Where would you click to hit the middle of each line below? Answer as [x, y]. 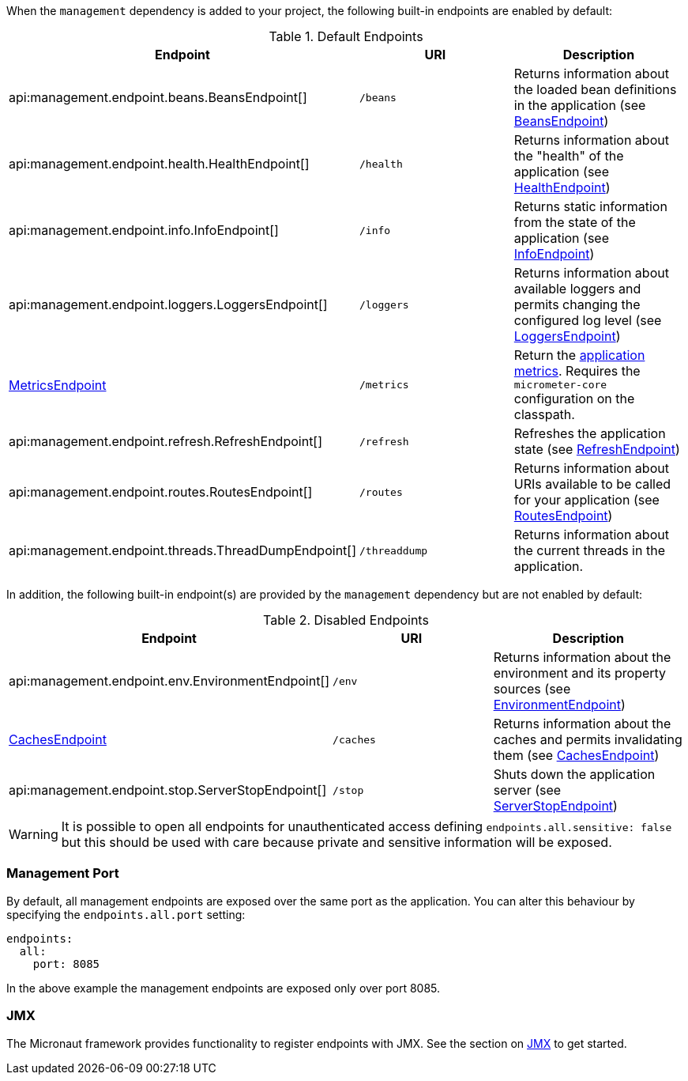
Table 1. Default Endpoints [346, 36]
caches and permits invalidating [588, 739]
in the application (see [580, 105]
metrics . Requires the [577, 371]
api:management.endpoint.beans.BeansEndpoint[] [158, 97]
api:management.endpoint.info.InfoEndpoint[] [144, 230]
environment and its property [580, 673]
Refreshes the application [590, 433]
